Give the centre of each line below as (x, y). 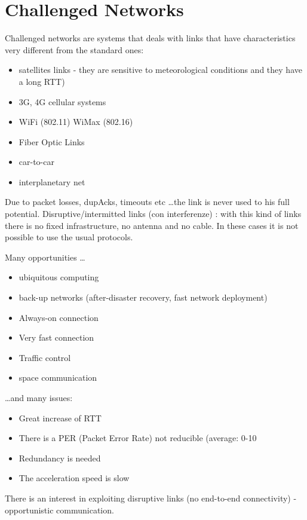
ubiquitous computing (59, 277)
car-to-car (36, 162)
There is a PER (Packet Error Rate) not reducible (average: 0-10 (138, 438)
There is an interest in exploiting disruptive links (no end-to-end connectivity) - (151, 498)
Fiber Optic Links (52, 141)
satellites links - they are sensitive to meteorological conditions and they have (160, 70)
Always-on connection (59, 317)
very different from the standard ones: (74, 49)
